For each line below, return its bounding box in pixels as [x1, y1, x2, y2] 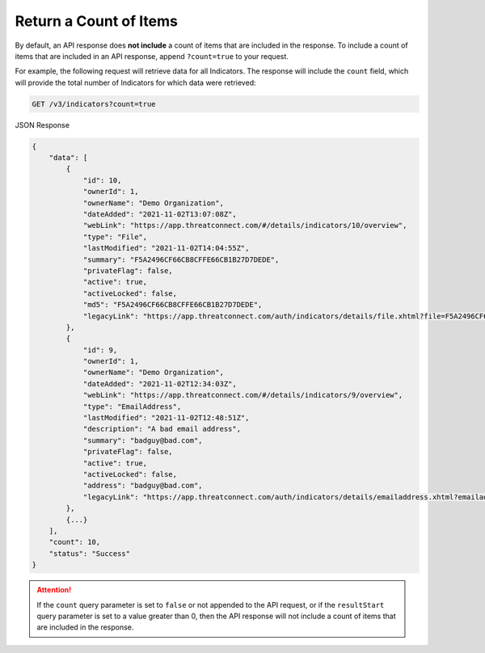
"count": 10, [48, 537, 101, 547]
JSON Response [15, 120, 70, 129]
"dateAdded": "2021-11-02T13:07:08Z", [82, 210, 238, 219]
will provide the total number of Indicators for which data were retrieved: [15, 78, 256, 87]
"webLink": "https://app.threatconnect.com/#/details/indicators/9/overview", [82, 390, 403, 400]
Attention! [36, 585, 72, 595]
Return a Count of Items [15, 12, 178, 30]
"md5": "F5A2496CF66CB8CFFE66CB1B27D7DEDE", [82, 300, 263, 310]
